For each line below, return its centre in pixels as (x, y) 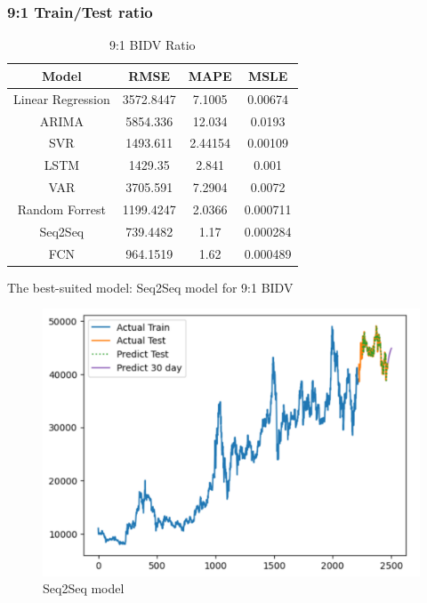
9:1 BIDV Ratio (152, 45)
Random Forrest (62, 209)
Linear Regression (62, 98)
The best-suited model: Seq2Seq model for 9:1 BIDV (150, 287)
